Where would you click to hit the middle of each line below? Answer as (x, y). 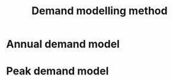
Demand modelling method (100, 11)
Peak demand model (57, 71)
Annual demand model (63, 44)
